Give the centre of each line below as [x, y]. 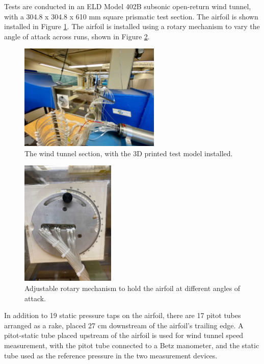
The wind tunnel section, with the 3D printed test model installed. [129, 153]
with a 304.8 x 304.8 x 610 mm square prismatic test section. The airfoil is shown [131, 16]
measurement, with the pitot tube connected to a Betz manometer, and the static [132, 345]
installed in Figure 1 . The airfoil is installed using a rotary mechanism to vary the [132, 26]
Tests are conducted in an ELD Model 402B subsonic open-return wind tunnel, [128, 6]
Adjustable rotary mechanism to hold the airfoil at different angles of [133, 288]
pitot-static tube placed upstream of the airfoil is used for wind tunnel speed [124, 335]
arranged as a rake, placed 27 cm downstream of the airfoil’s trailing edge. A [124, 325]
